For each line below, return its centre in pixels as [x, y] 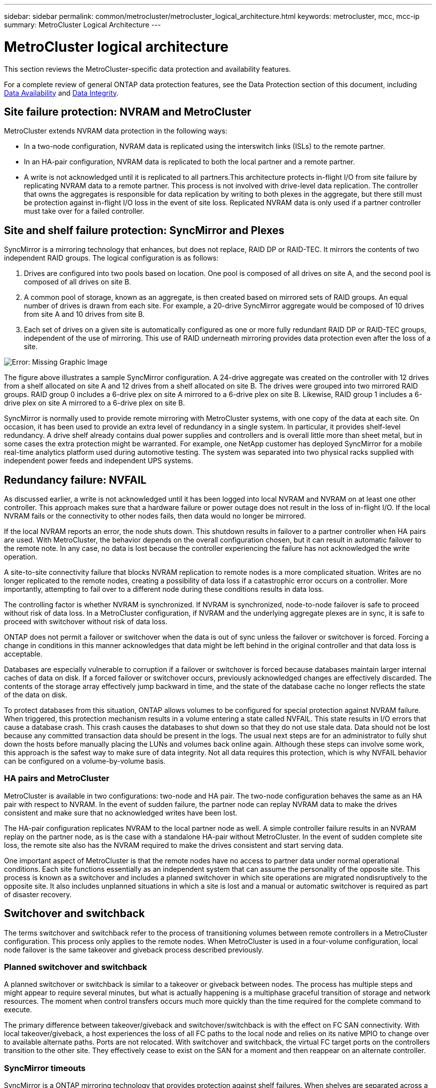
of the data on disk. [36, 695]
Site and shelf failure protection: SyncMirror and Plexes [144, 230]
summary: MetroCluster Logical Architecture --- [83, 25]
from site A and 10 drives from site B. [84, 314]
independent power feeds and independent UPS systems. [99, 461]
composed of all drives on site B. [78, 282]
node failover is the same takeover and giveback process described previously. [134, 950]
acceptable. [23, 654]
